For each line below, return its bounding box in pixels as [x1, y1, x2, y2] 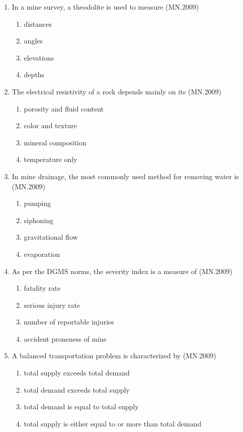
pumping [24, 198, 51, 208]
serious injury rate [24, 299, 80, 310]
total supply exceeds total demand [24, 367, 130, 378]
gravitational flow [24, 232, 78, 242]
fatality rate [24, 283, 61, 293]
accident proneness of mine [24, 333, 107, 344]
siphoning [24, 214, 54, 225]
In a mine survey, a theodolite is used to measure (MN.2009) [12, 2, 199, 12]
